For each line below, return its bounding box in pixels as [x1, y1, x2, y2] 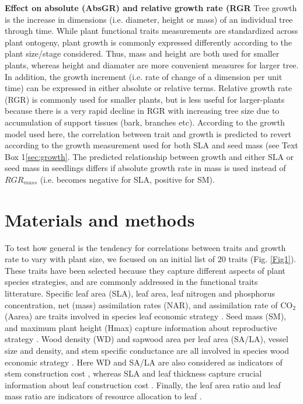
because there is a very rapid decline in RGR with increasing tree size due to [5, 105, 280, 117]
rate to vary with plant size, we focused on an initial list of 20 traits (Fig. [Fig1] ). [5, 253, 297, 265]
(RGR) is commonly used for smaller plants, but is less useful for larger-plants [5, 93, 285, 105]
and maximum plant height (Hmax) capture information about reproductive [5, 321, 277, 333]
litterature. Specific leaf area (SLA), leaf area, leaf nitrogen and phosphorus [5, 287, 276, 299]
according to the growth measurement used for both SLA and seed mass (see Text [5, 139, 298, 151]
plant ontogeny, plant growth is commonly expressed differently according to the [5, 36, 292, 48]
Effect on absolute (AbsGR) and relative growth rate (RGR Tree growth [5, 2, 297, 13]
